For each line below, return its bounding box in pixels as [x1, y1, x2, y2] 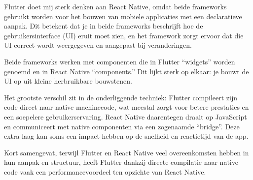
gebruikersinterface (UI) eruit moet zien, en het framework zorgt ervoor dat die [4, 30, 244, 40]
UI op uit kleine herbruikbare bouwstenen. [4, 76, 133, 86]
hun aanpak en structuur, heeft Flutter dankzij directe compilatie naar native [4, 157, 238, 167]
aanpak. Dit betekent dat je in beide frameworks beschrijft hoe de [4, 21, 203, 31]
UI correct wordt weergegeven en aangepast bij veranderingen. [4, 40, 192, 50]
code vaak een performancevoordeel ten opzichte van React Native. [4, 166, 206, 177]
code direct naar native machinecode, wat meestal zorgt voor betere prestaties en [4, 102, 249, 112]
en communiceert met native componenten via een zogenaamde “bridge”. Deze [4, 121, 240, 131]
